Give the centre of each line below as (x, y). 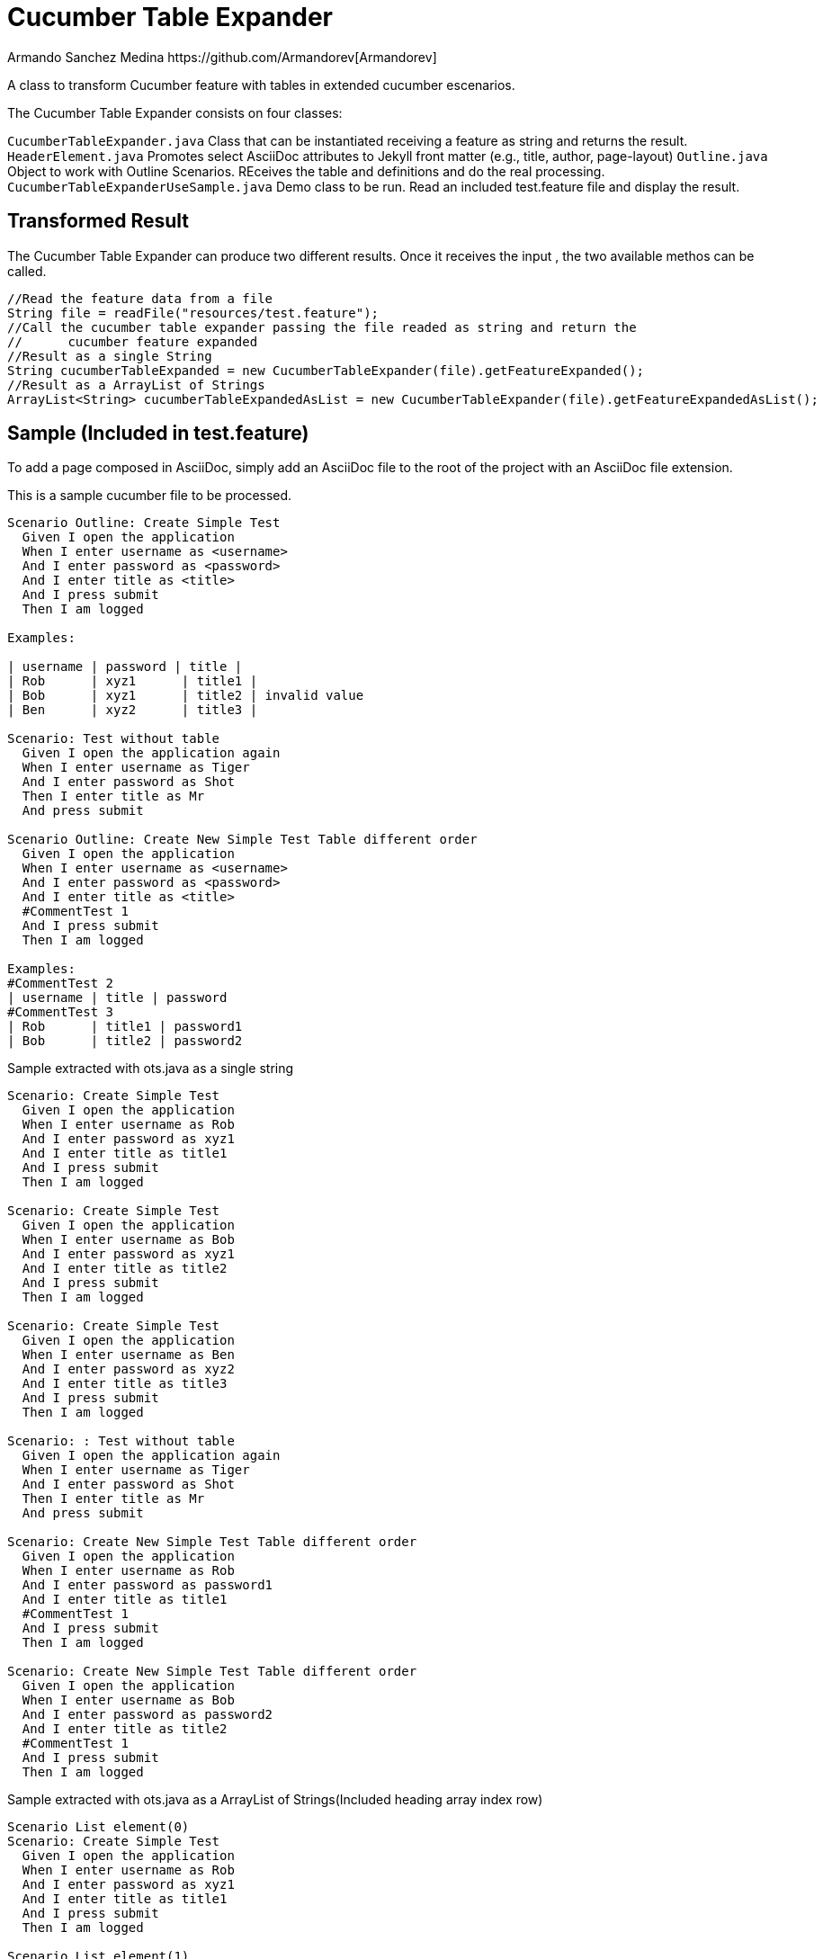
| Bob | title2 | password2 (125, 1041)
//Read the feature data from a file (140, 298)
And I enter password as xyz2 (128, 1369)
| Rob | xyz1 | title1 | (133, 681)
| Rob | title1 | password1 (125, 1027)
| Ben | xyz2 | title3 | (133, 710)
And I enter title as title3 (125, 1384)
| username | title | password (117, 998)
